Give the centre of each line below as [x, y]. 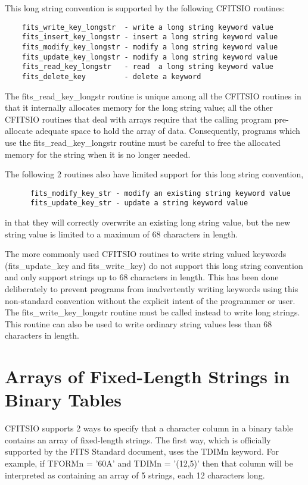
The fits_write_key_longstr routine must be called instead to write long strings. [153, 312]
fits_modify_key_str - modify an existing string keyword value [160, 193]
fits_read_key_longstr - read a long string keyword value [148, 67]
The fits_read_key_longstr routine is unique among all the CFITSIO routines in [153, 96]
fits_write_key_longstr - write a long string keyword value [148, 27]
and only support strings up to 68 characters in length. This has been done [142, 277]
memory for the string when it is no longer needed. [98, 154]
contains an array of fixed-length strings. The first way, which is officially [138, 439]
